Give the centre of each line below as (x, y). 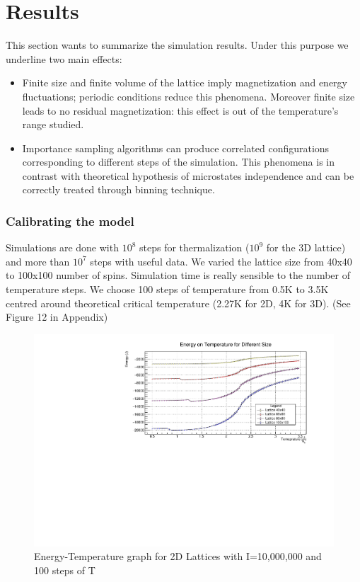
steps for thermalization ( (194, 247)
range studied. (53, 124)
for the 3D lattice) (306, 247)
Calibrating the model (70, 221)
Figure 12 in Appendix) (57, 317)
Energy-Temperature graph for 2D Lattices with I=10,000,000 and (178, 556)
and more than (38, 261)
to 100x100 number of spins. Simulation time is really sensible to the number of (178, 275)
